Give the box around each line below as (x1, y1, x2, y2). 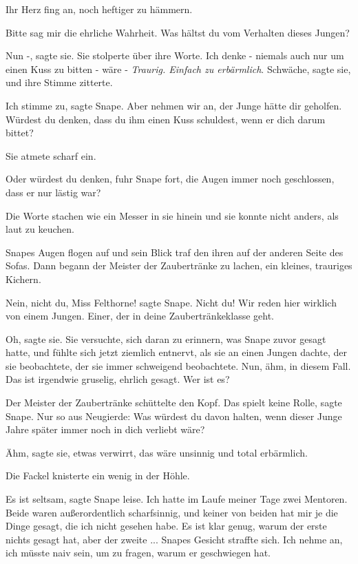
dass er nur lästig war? (6, 185, 101, 199)
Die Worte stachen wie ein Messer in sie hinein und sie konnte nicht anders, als (6, 208, 339, 222)
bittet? (6, 125, 34, 140)
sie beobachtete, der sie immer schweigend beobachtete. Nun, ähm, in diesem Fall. (6, 358, 351, 373)
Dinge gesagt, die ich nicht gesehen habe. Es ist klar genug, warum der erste (6, 519, 327, 533)
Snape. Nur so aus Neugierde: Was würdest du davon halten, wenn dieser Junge (6, 408, 342, 423)
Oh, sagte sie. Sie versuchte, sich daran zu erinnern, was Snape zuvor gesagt (6, 331, 326, 346)
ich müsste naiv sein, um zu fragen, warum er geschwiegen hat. (6, 545, 271, 560)
